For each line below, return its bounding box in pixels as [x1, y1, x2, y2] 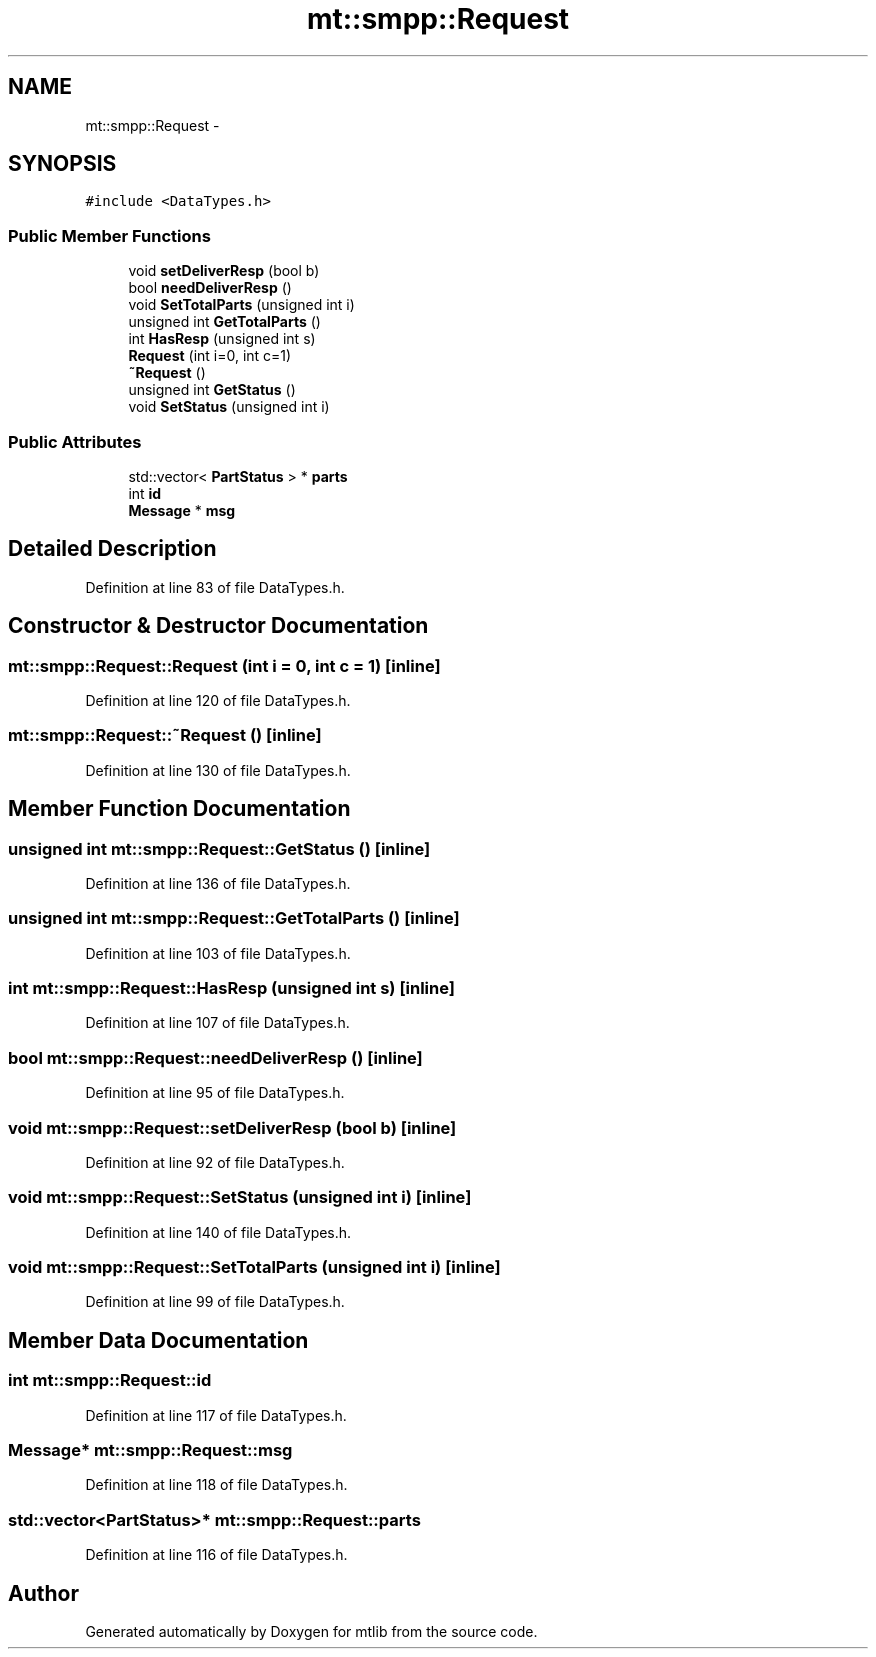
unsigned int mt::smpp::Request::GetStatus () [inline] [8, 838, 431, 859]
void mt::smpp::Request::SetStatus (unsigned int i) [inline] [8, 1187, 472, 1208]
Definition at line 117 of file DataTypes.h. [85, 1406, 347, 1424]
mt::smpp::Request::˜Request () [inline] [8, 725, 322, 746]
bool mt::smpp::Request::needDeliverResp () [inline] [8, 1047, 423, 1068]
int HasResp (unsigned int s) [128, 330, 316, 348]
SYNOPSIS [8, 151, 117, 177]
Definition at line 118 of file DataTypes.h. [85, 1476, 348, 1494]
